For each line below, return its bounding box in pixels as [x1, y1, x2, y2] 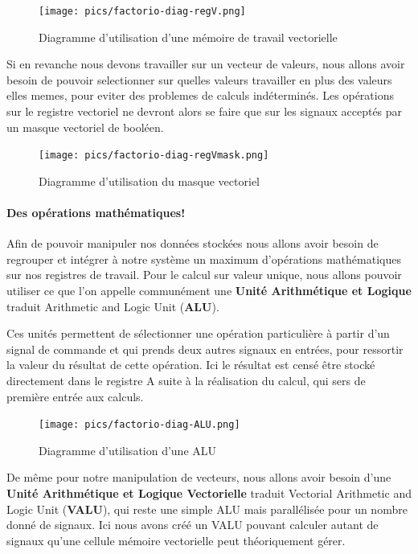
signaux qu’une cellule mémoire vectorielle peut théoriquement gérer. [6, 531, 346, 548]
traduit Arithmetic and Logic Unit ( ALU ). [6, 298, 219, 314]
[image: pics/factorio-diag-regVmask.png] [39, 150, 269, 162]
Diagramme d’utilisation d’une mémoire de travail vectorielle [39, 28, 338, 45]
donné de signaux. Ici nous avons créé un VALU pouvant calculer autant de [6, 516, 379, 533]
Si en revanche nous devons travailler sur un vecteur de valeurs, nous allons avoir [6, 55, 405, 72]
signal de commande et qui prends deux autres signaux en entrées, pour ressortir [6, 340, 404, 357]
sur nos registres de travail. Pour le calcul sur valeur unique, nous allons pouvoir [6, 266, 402, 283]
